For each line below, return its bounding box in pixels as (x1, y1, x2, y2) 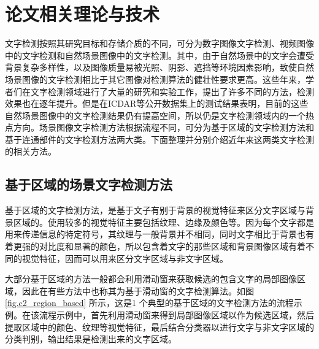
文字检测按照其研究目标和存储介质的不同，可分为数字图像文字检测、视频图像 (5, 37, 314, 50)
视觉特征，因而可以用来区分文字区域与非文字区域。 (21, 251, 228, 264)
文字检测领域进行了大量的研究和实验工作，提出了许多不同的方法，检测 (30, 85, 314, 98)
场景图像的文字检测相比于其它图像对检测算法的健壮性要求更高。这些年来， (5, 72, 306, 85)
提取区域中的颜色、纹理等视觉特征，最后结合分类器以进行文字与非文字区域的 (5, 320, 314, 333)
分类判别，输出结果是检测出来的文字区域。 (5, 332, 177, 345)
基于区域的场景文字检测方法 (5, 175, 172, 194)
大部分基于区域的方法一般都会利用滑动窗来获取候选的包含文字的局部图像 (5, 272, 297, 285)
